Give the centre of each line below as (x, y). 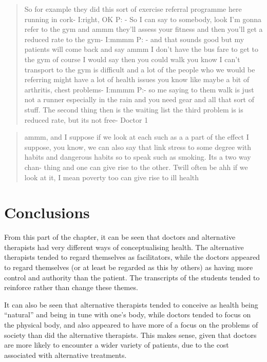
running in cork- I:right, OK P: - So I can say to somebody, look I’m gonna (143, 19)
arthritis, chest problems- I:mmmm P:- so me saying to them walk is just (139, 89)
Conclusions (47, 212)
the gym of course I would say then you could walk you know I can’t (132, 59)
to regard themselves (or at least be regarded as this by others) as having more (129, 267)
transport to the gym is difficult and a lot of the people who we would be (140, 69)
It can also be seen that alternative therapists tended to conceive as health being (131, 304)
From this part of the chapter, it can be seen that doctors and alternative (120, 237)
